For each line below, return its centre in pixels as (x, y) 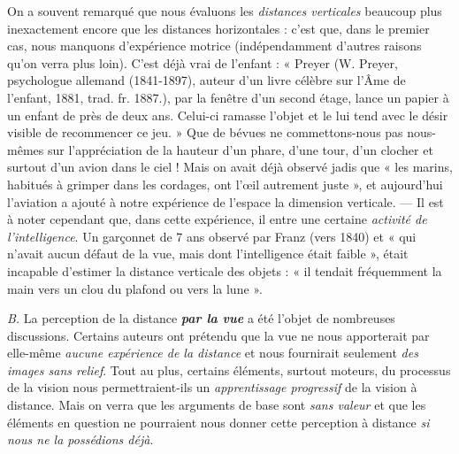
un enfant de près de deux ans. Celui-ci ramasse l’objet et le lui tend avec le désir (228, 115)
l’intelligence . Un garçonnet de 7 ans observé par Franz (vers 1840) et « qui (212, 236)
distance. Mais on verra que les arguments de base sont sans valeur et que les (217, 405)
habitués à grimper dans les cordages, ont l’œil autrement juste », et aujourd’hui (225, 184)
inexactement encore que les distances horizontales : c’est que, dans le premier (218, 28)
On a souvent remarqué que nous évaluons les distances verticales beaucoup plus (225, 11)
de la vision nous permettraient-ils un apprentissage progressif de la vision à (212, 387)
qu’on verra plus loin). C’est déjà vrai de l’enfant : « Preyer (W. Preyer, (203, 62)
